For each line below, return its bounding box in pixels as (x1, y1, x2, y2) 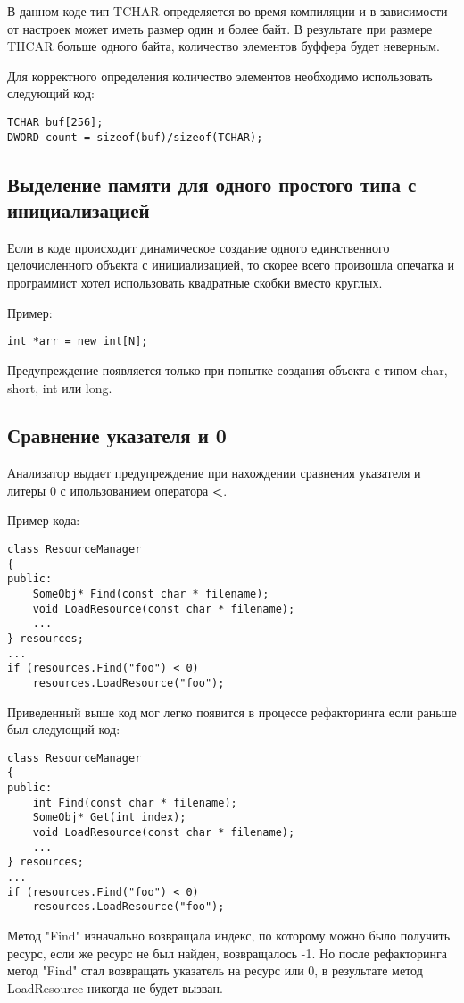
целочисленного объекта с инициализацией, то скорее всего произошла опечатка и (7, 255, 455, 274)
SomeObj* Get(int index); (32, 811, 186, 824)
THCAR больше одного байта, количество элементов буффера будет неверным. (7, 37, 440, 55)
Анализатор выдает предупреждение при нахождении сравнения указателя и (7, 464, 421, 482)
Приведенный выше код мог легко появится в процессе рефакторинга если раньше (7, 702, 457, 721)
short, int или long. (7, 378, 112, 397)
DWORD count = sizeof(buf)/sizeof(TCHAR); (7, 130, 263, 144)
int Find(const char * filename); (32, 796, 237, 809)
